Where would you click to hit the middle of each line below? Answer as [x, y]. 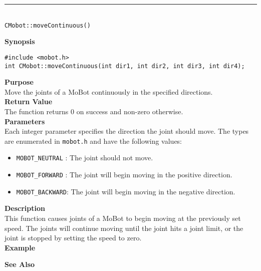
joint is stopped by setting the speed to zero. [73, 238]
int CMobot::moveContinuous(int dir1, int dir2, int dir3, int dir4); [125, 66]
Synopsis [20, 41]
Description [25, 208]
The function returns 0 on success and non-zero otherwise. [94, 111]
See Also [20, 264]
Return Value [29, 101]
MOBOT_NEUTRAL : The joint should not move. [85, 158]
